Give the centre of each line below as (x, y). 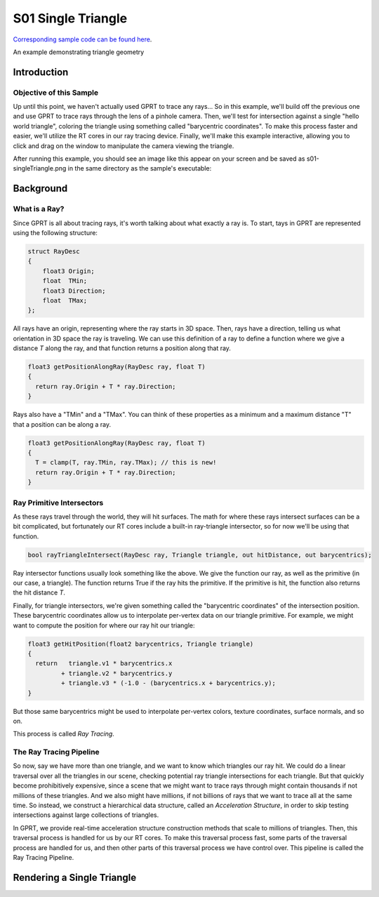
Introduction (41, 72)
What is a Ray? (39, 209)
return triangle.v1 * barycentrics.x (104, 664)
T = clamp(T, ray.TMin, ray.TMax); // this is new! (126, 463)
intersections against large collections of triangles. (86, 815)
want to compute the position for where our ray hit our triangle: (104, 625)
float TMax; (65, 300)
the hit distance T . (39, 592)
